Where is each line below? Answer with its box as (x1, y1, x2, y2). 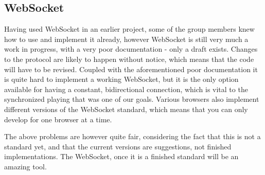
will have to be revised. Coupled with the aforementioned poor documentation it (4, 63, 258, 74)
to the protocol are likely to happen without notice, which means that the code (4, 53, 254, 64)
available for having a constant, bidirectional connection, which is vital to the (4, 83, 248, 94)
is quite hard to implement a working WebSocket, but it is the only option (4, 74, 239, 84)
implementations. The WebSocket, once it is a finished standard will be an (4, 151, 239, 162)
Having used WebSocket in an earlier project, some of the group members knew (4, 24, 255, 34)
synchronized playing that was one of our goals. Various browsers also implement (4, 94, 259, 104)
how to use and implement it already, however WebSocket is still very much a (4, 33, 249, 44)
